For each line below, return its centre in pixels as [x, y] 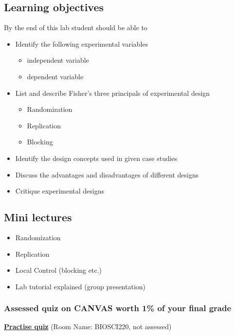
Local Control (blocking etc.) [58, 270]
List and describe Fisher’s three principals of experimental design [113, 93]
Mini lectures [38, 217]
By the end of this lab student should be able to [76, 27]
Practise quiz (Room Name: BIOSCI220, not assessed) [88, 326]
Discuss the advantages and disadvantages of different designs [107, 174]
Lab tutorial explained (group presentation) [81, 286]
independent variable [58, 60]
